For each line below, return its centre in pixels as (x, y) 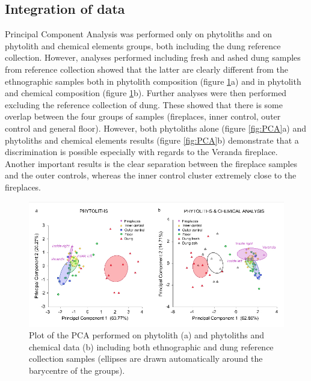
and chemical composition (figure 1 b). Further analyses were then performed (146, 93)
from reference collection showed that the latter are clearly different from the (146, 69)
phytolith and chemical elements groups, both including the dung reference (143, 45)
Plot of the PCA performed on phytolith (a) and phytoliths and (147, 335)
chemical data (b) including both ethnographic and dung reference (151, 346)
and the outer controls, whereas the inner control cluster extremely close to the (151, 175)
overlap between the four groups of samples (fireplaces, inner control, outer (143, 116)
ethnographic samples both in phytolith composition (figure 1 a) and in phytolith (153, 81)
